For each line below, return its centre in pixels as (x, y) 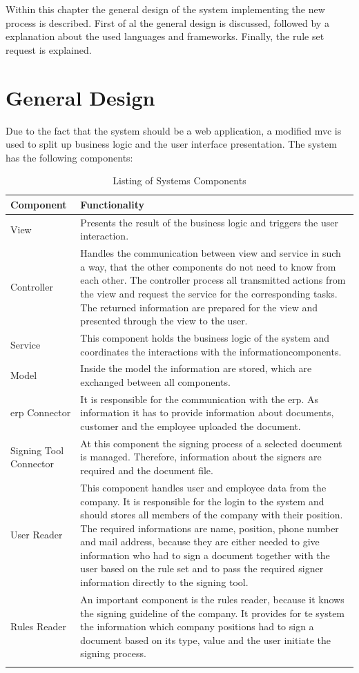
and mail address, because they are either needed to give (200, 542)
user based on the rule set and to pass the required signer (202, 568)
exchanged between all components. (155, 382)
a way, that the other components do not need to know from (208, 266)
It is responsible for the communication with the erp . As (199, 399)
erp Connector (41, 412)
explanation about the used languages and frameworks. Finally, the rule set (165, 36)
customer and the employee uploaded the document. (191, 426)
